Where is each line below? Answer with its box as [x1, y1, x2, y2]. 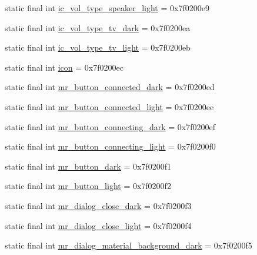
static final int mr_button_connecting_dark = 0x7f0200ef [5, 120, 216, 133]
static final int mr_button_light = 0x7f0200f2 [5, 180, 171, 192]
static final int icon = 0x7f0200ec [5, 61, 124, 73]
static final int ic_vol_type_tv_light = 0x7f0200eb [5, 41, 191, 54]
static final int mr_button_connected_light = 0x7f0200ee [5, 100, 214, 112]
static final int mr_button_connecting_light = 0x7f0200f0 [5, 140, 216, 153]
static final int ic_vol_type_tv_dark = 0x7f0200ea [5, 21, 191, 34]
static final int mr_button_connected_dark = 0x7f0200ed [5, 81, 215, 93]
